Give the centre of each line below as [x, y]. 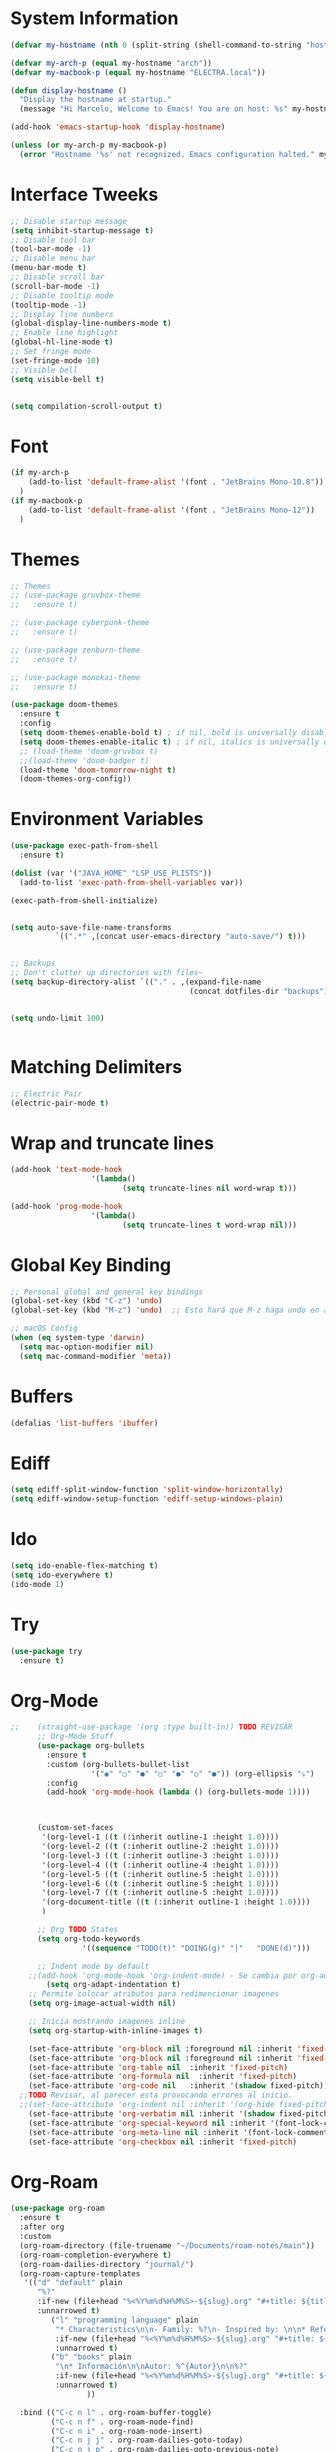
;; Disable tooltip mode [62, 295]
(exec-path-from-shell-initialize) [84, 900]
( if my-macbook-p [46, 500]
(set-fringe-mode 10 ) [55, 360]
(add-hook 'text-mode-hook [66, 1170]
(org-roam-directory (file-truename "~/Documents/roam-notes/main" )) [167, 2245]
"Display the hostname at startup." [95, 100]
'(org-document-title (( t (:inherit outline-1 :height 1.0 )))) [176, 1902]
